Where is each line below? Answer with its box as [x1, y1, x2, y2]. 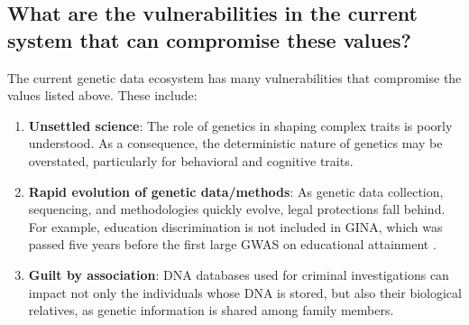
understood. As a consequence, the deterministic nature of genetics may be [28, 134, 443, 153]
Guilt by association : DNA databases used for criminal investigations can [28, 265, 449, 283]
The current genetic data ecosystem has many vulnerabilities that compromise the [7, 68, 462, 87]
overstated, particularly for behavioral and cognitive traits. [28, 151, 354, 170]
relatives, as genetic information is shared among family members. [28, 301, 394, 320]
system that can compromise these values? [7, 25, 411, 53]
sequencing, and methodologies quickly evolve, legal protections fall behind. [28, 200, 446, 218]
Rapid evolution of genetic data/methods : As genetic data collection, [28, 181, 444, 200]
